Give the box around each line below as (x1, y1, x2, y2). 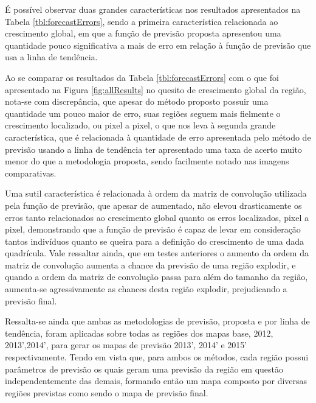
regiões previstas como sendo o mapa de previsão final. (5, 386, 208, 399)
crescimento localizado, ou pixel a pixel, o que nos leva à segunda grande (5, 119, 276, 131)
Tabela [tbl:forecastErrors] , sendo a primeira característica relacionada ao (5, 15, 278, 27)
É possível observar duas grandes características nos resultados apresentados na (5, 3, 301, 15)
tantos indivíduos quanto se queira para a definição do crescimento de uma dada (5, 234, 304, 247)
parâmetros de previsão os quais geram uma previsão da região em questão (5, 362, 283, 375)
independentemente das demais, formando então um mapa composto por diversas (5, 374, 307, 387)
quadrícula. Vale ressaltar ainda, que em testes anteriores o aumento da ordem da (5, 247, 309, 259)
